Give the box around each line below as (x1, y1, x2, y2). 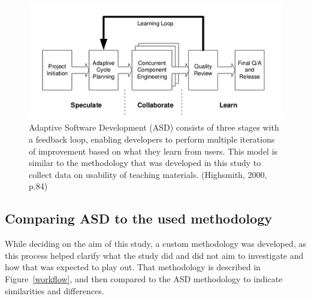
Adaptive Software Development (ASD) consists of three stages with (29, 121, 279, 134)
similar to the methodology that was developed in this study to (29, 156, 261, 169)
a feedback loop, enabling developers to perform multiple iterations (29, 132, 275, 145)
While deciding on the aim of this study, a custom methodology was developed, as (5, 237, 306, 250)
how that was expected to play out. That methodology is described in (5, 261, 261, 273)
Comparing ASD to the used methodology (5, 209, 272, 228)
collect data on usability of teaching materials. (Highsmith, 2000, (29, 168, 267, 180)
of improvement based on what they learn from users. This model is (29, 144, 278, 157)
